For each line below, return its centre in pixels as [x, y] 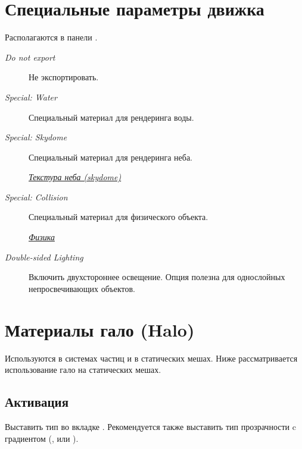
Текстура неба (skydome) [75, 177]
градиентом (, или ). [42, 438]
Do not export [30, 57]
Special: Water [31, 97]
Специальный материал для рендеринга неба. [111, 157]
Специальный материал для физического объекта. [119, 217]
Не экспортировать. [64, 77]
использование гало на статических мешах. [83, 370]
